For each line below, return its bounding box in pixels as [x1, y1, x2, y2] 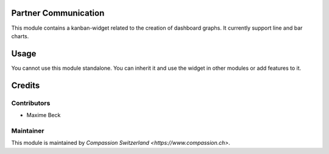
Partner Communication [11, 8, 105, 18]
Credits [11, 80, 40, 90]
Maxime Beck [26, 111, 61, 118]
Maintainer [11, 126, 44, 135]
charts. [11, 32, 29, 39]
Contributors [11, 99, 51, 107]
